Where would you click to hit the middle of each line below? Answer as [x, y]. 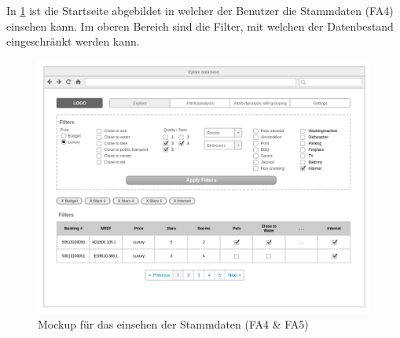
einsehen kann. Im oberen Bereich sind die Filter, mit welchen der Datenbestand [200, 26]
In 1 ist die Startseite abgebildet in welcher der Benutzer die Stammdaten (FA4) [200, 10]
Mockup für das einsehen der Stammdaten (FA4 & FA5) [173, 323]
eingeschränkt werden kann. [73, 41]
